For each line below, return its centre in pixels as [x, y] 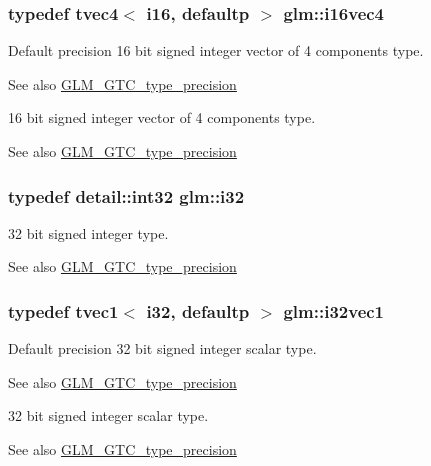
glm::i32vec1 [334, 310]
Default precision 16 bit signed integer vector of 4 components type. [216, 50]
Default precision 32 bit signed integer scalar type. [162, 348]
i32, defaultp [198, 310]
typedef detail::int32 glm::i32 [126, 195]
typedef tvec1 [63, 310]
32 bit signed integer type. [88, 232]
